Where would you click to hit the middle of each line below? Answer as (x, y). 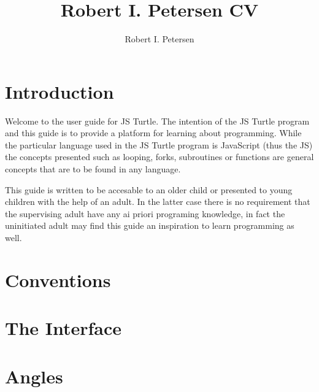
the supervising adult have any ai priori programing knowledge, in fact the (145, 213)
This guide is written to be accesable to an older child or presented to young (149, 189)
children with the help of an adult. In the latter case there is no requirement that (158, 202)
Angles (34, 376)
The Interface (63, 328)
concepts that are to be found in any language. (93, 169)
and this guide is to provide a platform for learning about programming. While (153, 133)
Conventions (58, 279)
